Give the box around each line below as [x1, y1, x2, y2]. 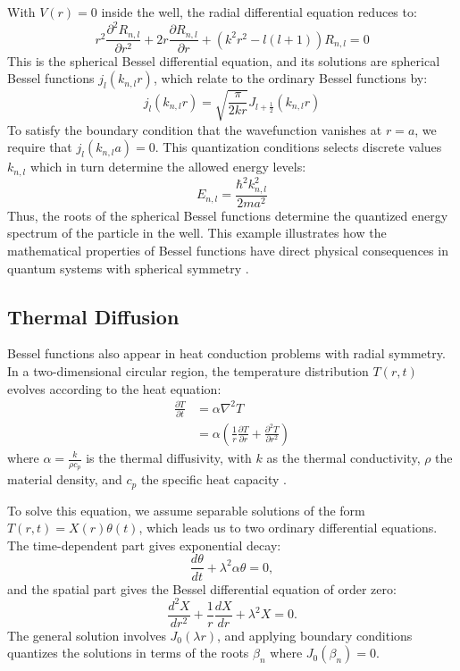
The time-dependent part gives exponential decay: [7, 535, 281, 554]
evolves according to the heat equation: [7, 379, 222, 398]
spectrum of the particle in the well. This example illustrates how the [7, 223, 387, 242]
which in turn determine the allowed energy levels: [29, 157, 306, 176]
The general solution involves [7, 625, 166, 644]
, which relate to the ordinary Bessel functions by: [153, 69, 428, 88]
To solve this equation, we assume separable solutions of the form [7, 500, 365, 519]
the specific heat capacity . [140, 470, 287, 489]
